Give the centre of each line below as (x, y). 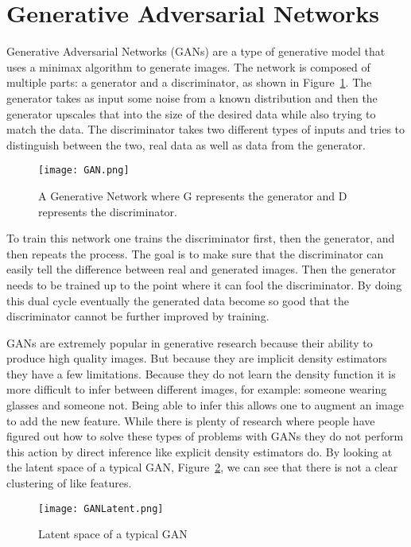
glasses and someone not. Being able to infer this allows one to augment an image (205, 405)
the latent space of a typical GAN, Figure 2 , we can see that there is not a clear (202, 467)
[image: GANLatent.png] (101, 508)
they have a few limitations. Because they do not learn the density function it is (201, 373)
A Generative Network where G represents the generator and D (193, 195)
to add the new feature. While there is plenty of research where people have (191, 420)
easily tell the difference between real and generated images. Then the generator (201, 269)
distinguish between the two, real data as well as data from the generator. (186, 144)
